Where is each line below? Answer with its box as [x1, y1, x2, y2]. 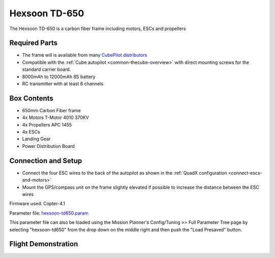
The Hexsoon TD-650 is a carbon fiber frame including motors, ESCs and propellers [9, 25, 186, 32]
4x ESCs [22, 129, 40, 135]
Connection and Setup [9, 156, 82, 165]
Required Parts [9, 39, 58, 47]
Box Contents [9, 94, 53, 102]
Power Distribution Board [22, 143, 75, 149]
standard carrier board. [22, 66, 71, 72]
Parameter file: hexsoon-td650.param [9, 210, 89, 216]
